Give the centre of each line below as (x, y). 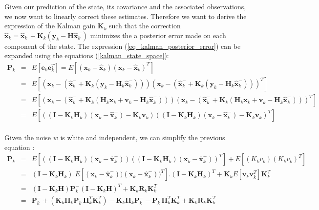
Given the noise (28, 137)
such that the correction (145, 26)
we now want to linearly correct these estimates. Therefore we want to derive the (126, 16)
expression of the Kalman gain (50, 26)
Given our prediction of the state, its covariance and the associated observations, (125, 6)
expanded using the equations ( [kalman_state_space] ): (87, 55)
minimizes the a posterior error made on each (158, 35)
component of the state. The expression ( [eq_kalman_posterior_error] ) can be (123, 46)
